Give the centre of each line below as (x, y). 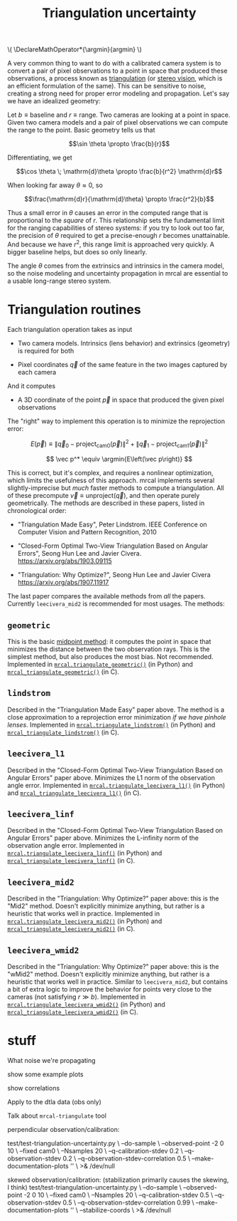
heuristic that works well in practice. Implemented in (84, 914)
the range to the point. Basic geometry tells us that (81, 130)
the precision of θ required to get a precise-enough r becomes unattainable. (119, 236)
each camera (37, 372)
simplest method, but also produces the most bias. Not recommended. (111, 657)
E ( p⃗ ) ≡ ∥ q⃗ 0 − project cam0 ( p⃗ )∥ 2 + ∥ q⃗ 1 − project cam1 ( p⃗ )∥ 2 (119, 444)
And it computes (31, 385)
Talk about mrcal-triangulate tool (57, 1116)
